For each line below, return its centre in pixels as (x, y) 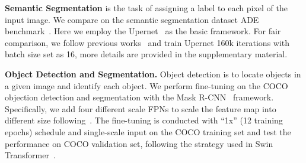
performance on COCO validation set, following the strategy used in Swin (139, 143)
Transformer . (30, 155)
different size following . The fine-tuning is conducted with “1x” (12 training (144, 120)
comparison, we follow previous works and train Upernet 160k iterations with (147, 42)
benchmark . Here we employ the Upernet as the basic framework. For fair (143, 31)
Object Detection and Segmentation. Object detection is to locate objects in (153, 74)
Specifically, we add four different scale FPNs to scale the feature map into (141, 108)
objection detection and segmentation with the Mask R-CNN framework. (139, 97)
